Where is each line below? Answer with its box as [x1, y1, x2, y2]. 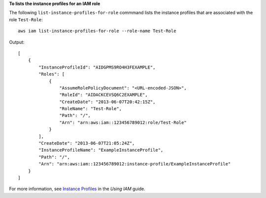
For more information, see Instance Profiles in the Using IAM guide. [9, 186, 145, 192]
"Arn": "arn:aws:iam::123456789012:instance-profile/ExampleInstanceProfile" [38, 161, 231, 167]
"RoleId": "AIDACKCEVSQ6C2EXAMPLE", [59, 92, 148, 98]
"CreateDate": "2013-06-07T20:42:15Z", [59, 99, 156, 105]
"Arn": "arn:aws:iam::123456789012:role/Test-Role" [59, 119, 187, 125]
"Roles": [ [38, 72, 65, 77]
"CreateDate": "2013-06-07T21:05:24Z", [38, 141, 135, 146]
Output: [9, 39, 25, 45]
